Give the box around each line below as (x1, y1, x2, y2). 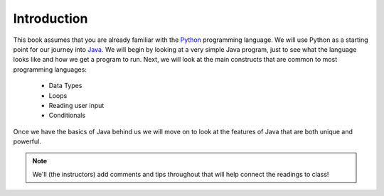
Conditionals (48, 111, 86, 120)
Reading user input (48, 101, 105, 109)
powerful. (13, 137, 42, 146)
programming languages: (13, 65, 87, 74)
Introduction (13, 11, 88, 26)
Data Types (48, 82, 82, 90)
